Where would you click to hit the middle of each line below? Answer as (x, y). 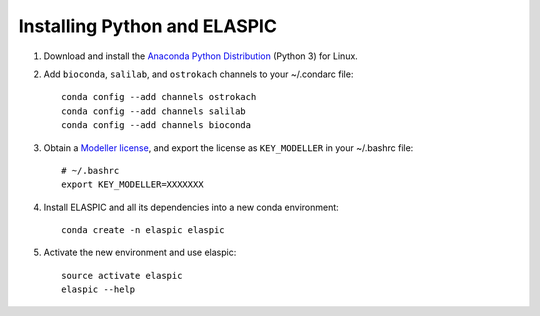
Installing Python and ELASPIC (147, 26)
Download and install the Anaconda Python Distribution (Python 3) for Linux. (201, 56)
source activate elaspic (122, 275)
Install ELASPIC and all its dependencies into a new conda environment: (191, 207)
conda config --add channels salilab (154, 111)
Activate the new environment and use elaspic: (140, 252)
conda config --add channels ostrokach (159, 97)
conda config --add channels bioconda (156, 125)
